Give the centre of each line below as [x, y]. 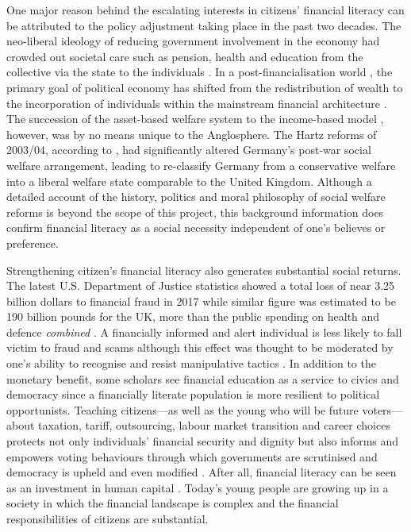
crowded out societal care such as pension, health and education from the [185, 56]
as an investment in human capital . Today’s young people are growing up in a [198, 487]
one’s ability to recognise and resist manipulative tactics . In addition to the [191, 363]
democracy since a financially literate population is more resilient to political [193, 394]
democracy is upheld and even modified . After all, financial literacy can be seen [202, 472]
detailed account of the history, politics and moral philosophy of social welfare [196, 197]
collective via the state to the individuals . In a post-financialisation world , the [200, 72]
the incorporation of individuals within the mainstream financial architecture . [197, 103]
